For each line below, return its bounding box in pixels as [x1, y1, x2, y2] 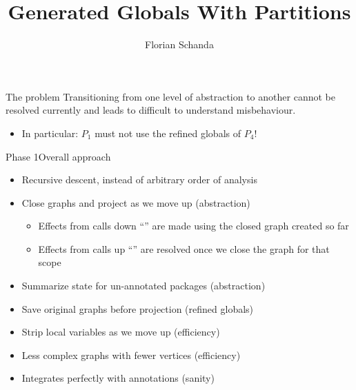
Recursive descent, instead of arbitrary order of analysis [21, 172, 257, 187]
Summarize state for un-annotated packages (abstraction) [21, 278, 266, 293]
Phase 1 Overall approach [6, 149, 111, 163]
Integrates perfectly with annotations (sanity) [21, 371, 215, 385]
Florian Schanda [145, 37, 214, 52]
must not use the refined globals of [95, 125, 241, 140]
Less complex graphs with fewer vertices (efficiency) [21, 347, 241, 362]
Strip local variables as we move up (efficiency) [21, 325, 220, 339]
